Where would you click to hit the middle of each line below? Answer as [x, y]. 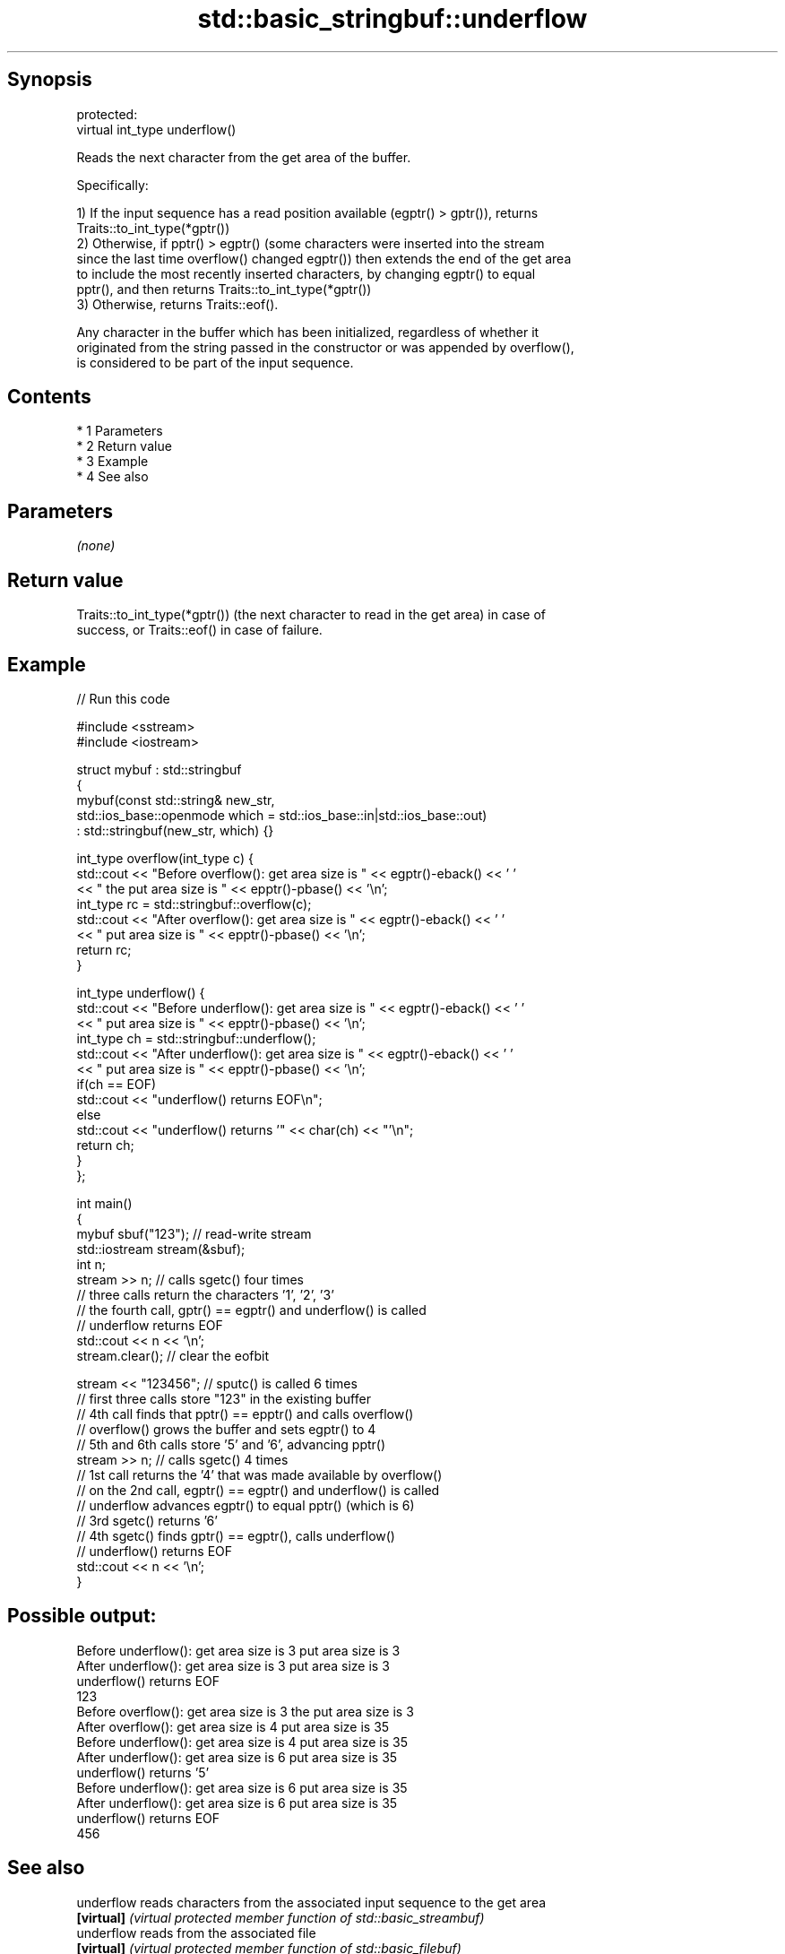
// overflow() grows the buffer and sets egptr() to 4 [226, 1429]
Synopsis [50, 80]
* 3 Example [112, 462]
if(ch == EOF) [116, 1084]
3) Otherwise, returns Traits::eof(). [177, 304]
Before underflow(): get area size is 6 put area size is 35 [242, 1787]
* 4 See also [112, 477]
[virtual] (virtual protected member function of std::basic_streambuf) [280, 1917]
